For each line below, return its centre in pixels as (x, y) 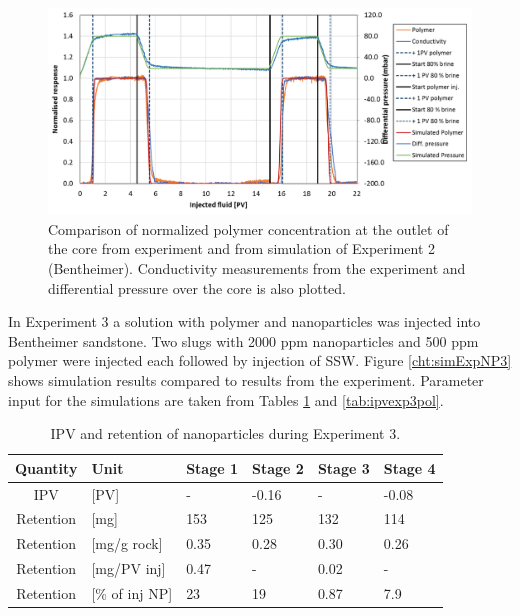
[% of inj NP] (132, 592)
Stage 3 (343, 467)
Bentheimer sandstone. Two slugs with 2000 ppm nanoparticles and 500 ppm (243, 340)
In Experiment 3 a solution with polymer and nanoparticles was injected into (244, 321)
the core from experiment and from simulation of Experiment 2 (242, 248)
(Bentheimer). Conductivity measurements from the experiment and (257, 268)
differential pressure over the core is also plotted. (197, 287)
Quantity (46, 467)
